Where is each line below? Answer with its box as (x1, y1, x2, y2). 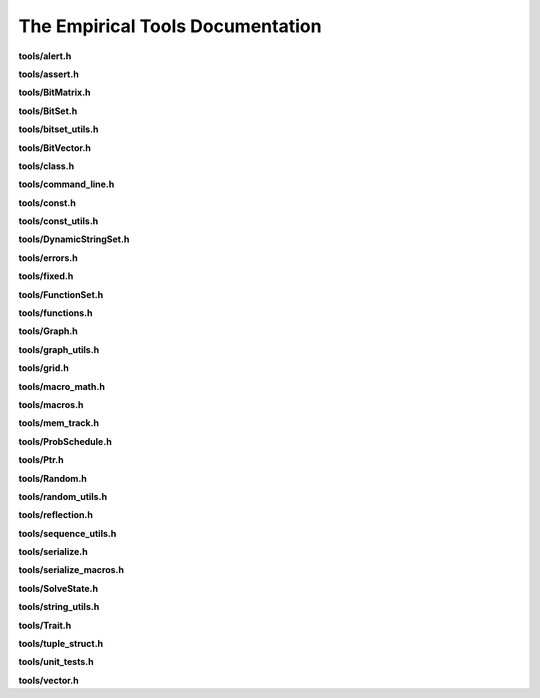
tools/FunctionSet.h (18, 288, 104, 300)
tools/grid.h (18, 362, 69, 374)
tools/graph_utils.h (18, 343, 100, 355)
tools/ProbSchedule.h (18, 435, 112, 447)
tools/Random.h (18, 472, 87, 484)
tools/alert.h (18, 50, 72, 62)
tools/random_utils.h (18, 490, 108, 502)
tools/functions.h (18, 307, 93, 319)
